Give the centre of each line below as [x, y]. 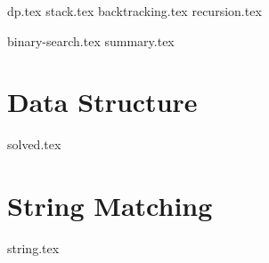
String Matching [110, 206]
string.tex [33, 248]
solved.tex [34, 144]
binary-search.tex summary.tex [91, 40]
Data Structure [102, 102]
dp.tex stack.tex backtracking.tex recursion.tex [134, 11]
